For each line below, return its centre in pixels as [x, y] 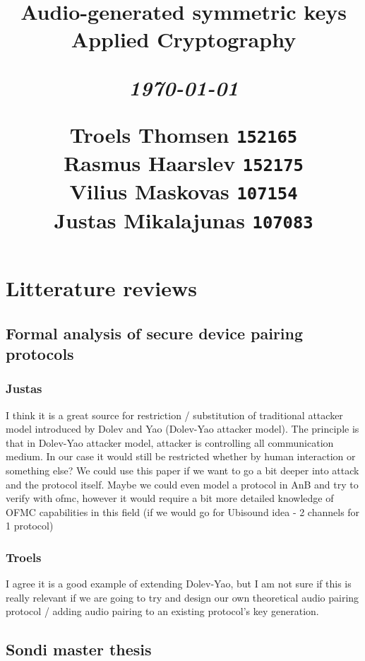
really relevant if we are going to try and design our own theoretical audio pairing [182, 597]
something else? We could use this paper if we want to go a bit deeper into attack [182, 470]
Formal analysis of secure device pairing [155, 333]
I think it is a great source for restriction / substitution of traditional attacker [174, 415]
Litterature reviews [101, 288]
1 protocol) [30, 526]
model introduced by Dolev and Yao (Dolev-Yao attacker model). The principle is [182, 429]
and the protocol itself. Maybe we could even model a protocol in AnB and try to [182, 484]
